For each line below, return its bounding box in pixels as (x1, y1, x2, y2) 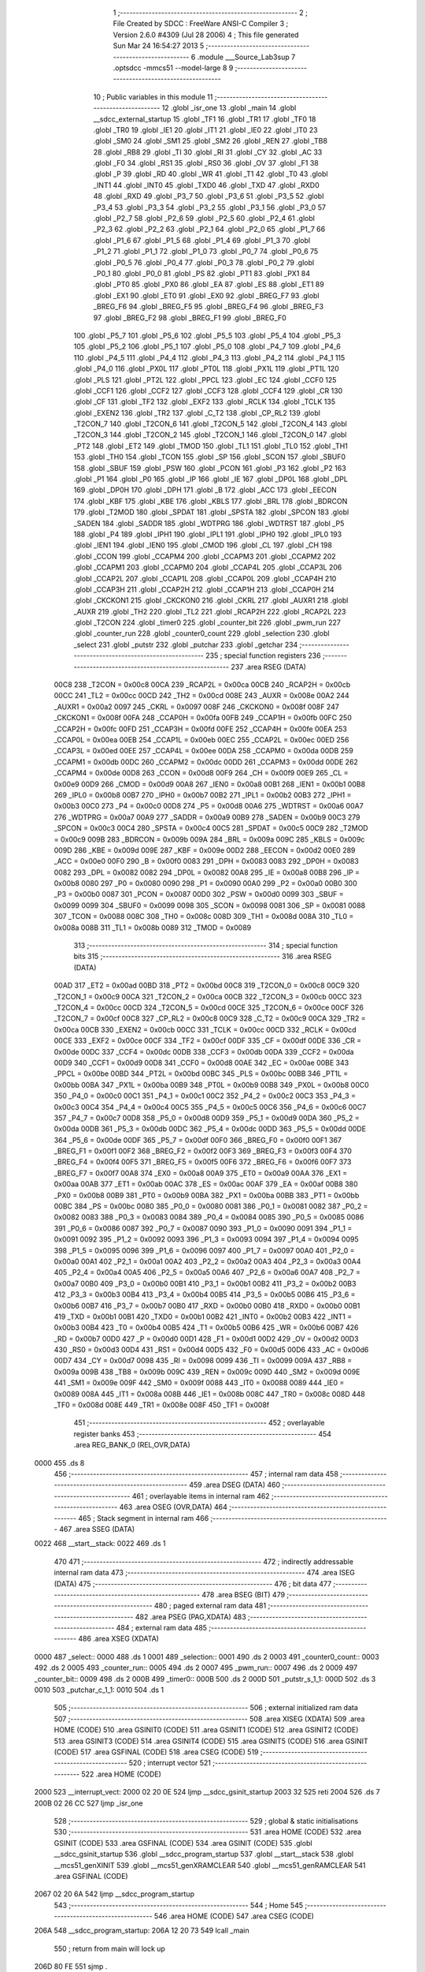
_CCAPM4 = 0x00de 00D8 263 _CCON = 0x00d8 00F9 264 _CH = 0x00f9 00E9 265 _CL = (54, 768, 349, 778)
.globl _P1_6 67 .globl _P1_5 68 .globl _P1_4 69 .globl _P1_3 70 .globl (93, 235, 311, 245)
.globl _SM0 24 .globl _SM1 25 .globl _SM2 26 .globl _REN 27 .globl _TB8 (93, 136, 328, 146)
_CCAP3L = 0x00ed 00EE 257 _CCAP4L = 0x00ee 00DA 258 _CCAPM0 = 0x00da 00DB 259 (54, 746, 353, 756)
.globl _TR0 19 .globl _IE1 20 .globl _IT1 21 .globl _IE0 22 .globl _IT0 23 (93, 125, 318, 134)
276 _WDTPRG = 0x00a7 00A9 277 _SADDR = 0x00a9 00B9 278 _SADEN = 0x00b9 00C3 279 (54, 812, 361, 822)
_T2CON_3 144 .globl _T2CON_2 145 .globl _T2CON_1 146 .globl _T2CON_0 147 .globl (73, 430, 347, 439)
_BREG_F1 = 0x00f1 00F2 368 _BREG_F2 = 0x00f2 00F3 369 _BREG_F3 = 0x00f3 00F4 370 (54, 1146, 352, 1156)
